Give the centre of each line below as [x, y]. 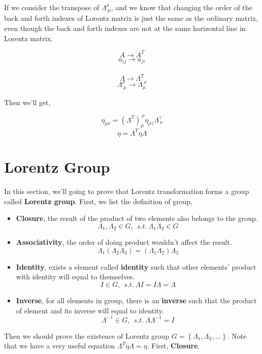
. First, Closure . [173, 346]
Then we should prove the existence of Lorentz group [87, 335]
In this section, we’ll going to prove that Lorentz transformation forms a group [127, 191]
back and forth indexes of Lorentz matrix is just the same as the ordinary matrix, [131, 18]
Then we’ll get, [27, 102]
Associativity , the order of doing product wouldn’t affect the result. [124, 242]
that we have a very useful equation [60, 346]
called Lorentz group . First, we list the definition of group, [99, 201]
